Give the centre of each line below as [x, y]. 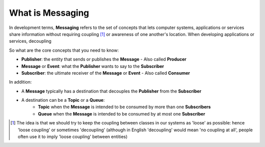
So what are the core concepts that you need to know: [64, 50]
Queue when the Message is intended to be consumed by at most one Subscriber [122, 114]
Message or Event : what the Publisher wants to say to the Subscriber [93, 66]
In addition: [20, 82]
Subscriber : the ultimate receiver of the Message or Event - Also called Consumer [106, 73]
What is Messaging [49, 13]
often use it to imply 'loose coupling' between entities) [73, 137]
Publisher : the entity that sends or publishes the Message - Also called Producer [104, 59]
